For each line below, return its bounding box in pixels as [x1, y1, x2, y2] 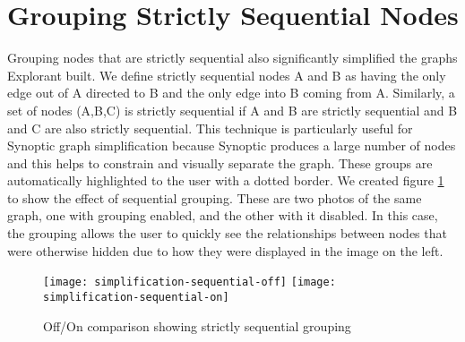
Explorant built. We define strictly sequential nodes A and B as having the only [7, 65, 446, 84]
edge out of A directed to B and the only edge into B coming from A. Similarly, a [7, 83, 455, 102]
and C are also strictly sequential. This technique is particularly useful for [7, 118, 413, 137]
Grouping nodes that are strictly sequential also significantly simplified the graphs [7, 48, 458, 67]
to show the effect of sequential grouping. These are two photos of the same [7, 188, 422, 207]
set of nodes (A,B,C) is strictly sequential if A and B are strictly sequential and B [7, 100, 458, 119]
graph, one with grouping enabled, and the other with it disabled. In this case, [7, 206, 438, 225]
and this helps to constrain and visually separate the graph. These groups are [7, 153, 433, 172]
